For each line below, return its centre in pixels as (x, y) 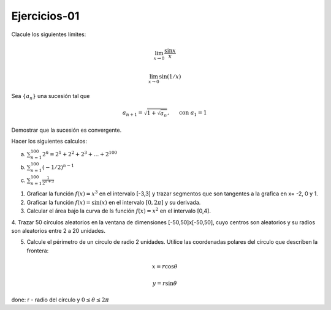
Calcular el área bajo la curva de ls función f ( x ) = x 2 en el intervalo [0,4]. (119, 210)
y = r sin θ (165, 284)
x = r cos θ (165, 266)
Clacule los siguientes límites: (49, 34)
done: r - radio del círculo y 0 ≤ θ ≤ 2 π (60, 300)
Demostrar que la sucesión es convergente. (67, 130)
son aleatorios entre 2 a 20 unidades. (59, 230)
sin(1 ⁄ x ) (170, 76)
